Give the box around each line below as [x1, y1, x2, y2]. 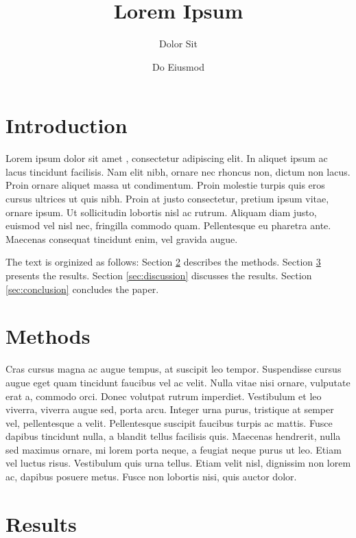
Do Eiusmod [152, 59, 204, 73]
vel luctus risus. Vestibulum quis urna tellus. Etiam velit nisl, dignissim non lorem [5, 456, 351, 470]
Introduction [5, 111, 128, 139]
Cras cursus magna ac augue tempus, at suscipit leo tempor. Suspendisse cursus [5, 362, 342, 376]
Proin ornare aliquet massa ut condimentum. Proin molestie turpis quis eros [5, 178, 325, 192]
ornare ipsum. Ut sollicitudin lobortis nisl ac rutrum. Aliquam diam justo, [5, 204, 317, 219]
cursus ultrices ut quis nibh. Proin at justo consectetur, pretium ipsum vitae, [5, 191, 329, 206]
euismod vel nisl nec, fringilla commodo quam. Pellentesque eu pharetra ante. [5, 218, 331, 233]
